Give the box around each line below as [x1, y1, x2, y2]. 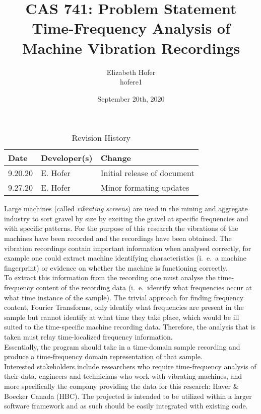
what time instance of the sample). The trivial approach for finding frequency [4, 292, 244, 302]
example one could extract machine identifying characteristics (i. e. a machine [4, 253, 246, 263]
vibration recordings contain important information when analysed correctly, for [4, 242, 251, 253]
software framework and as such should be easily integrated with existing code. [4, 400, 248, 411]
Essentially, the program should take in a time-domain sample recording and [4, 341, 240, 352]
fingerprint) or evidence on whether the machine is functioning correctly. [4, 262, 228, 273]
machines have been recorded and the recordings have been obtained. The [4, 233, 232, 243]
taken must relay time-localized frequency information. [4, 332, 173, 342]
